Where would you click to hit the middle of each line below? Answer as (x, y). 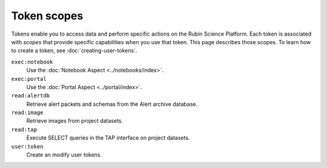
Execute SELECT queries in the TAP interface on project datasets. (108, 138)
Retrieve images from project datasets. (75, 121)
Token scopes (47, 16)
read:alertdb (31, 96)
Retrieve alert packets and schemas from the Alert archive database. (112, 104)
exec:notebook (32, 62)
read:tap (24, 129)
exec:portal (29, 79)
